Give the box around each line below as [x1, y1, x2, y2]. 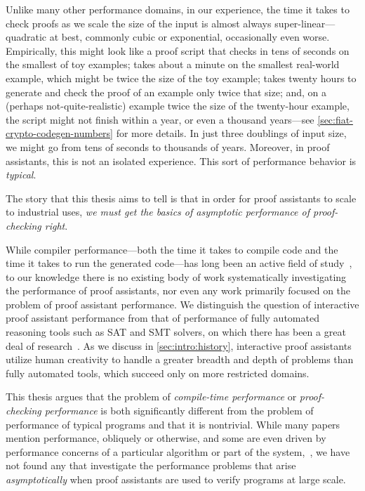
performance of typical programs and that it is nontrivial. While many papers [6, 417, 340, 431]
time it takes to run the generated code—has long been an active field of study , [6, 256, 352, 270]
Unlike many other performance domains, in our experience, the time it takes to [6, 2, 350, 16]
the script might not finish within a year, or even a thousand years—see [6, 112, 314, 126]
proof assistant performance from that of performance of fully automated [6, 310, 319, 325]
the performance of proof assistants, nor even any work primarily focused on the [6, 283, 351, 298]
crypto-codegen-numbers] [6, 126, 113, 140]
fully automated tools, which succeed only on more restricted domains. [6, 365, 310, 380]
